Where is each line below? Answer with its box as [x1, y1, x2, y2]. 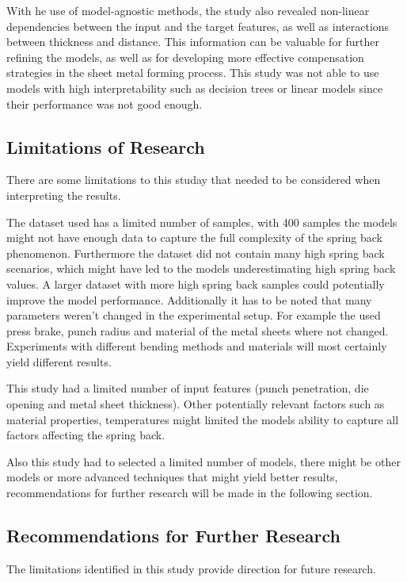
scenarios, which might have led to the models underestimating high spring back [6, 260, 396, 277]
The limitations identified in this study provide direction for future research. [6, 560, 376, 576]
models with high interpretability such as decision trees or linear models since [6, 79, 383, 96]
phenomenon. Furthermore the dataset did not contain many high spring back [6, 244, 385, 261]
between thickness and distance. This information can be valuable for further [6, 33, 380, 50]
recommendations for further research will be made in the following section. [6, 484, 373, 501]
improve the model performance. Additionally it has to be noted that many [6, 291, 372, 308]
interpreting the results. [6, 186, 121, 203]
